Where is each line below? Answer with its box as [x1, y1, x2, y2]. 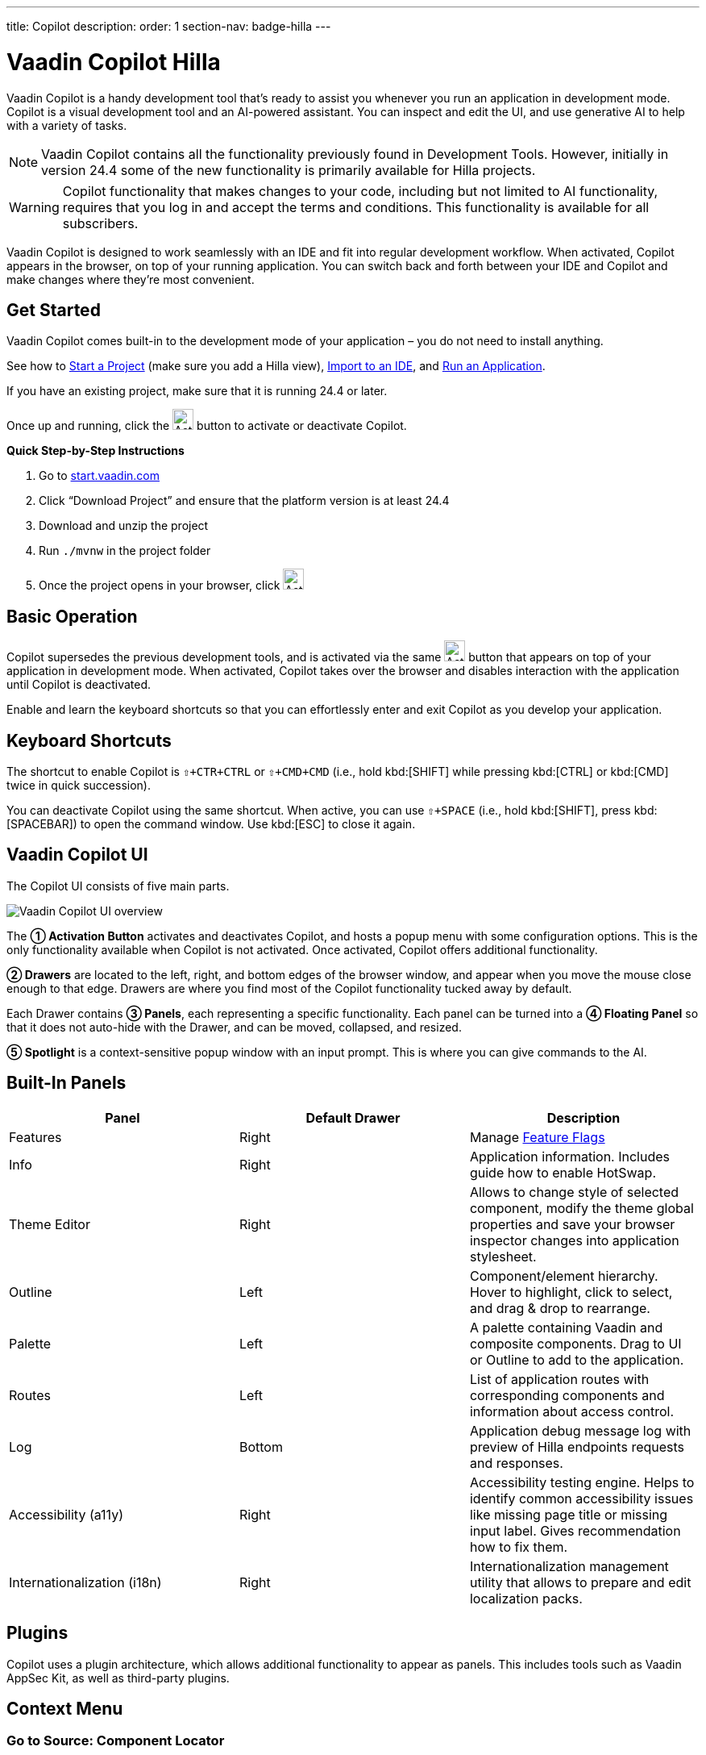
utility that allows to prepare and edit [469, 1574, 691, 1590]
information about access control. [469, 1403, 675, 1419]
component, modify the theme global [469, 1199, 694, 1216]
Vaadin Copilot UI [6, 844, 148, 865]
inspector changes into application [469, 1232, 679, 1249]
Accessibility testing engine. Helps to [469, 1474, 695, 1490]
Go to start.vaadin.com [39, 469, 160, 483]
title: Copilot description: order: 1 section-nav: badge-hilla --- [6, 19, 331, 33]
